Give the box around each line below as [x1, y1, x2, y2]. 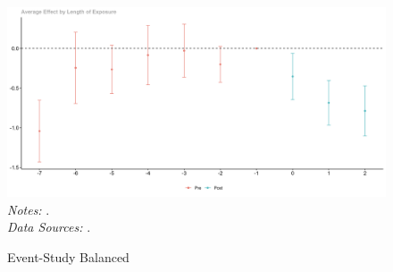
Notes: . [7, 200, 50, 218]
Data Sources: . [7, 217, 91, 236]
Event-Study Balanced [7, 247, 130, 266]
